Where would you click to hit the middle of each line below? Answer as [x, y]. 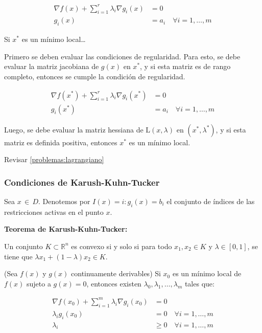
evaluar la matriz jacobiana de [52, 66]
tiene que [18, 256]
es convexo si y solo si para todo [122, 246]
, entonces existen [114, 283]
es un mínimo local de [207, 273]
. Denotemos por [64, 201]
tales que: [199, 283]
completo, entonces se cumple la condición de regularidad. [95, 76]
